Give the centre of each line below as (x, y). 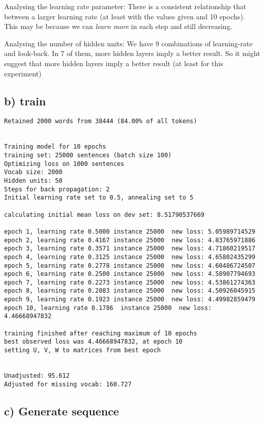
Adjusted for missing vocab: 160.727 (68, 384)
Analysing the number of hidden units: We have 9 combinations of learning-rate (128, 43)
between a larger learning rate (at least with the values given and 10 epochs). (125, 16)
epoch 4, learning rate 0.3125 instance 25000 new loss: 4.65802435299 (130, 257)
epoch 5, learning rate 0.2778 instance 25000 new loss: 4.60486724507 (130, 265)
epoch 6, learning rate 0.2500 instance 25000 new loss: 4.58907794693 (130, 274)
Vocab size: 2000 (33, 172)
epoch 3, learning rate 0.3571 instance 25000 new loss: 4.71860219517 (130, 249)
